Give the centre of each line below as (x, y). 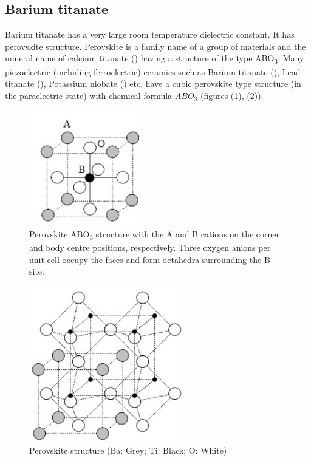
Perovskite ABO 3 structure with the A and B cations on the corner (155, 234)
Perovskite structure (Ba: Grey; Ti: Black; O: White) (128, 450)
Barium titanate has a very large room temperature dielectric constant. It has (150, 34)
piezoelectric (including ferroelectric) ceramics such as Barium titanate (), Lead (153, 71)
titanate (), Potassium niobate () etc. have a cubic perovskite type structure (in (153, 84)
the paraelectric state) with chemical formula (89, 95)
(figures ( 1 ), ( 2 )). (232, 95)
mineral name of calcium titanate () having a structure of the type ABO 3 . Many (155, 59)
